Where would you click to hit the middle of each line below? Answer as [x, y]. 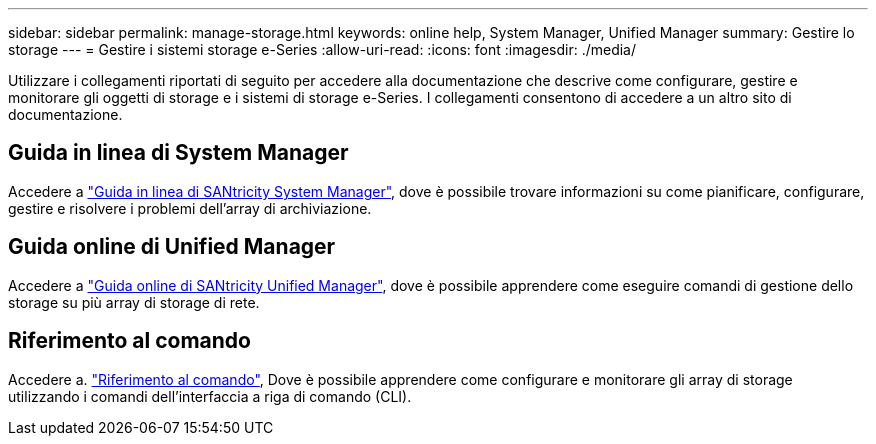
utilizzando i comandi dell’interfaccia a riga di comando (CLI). [210, 396]
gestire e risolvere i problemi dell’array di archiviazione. [190, 208]
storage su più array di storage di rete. [134, 302]
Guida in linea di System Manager [178, 153]
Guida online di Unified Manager [172, 247]
